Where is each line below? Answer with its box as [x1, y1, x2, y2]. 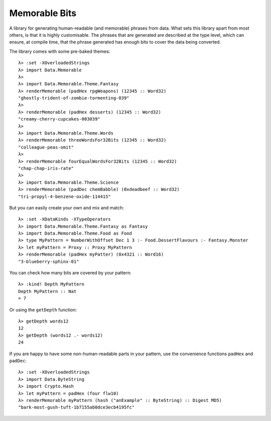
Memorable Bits [9, 8, 77, 19]
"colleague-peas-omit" [18, 144, 74, 150]
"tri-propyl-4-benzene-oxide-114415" [18, 193, 111, 199]
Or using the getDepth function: [9, 306, 77, 312]
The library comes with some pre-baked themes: [9, 48, 110, 54]
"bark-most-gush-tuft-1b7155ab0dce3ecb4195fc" [18, 404, 135, 410]
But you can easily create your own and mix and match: [9, 204, 124, 211]
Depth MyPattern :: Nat [18, 288, 77, 294]
